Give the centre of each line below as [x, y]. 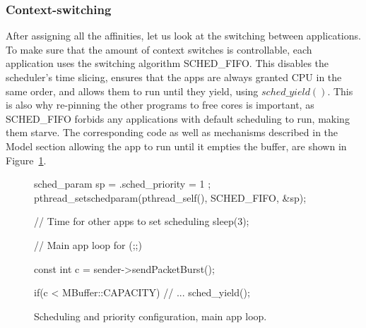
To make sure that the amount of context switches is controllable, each [159, 49]
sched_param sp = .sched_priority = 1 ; [123, 184]
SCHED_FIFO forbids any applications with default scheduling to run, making [178, 118]
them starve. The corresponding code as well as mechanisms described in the [172, 132]
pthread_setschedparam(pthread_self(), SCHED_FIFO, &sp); [170, 197]
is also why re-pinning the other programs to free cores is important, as [160, 105]
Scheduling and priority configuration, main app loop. [150, 316]
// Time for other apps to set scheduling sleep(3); [142, 221]
